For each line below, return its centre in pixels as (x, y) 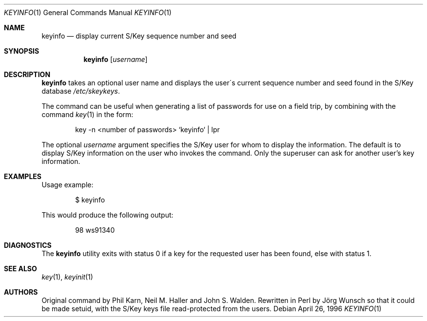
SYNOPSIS (22, 51)
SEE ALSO (20, 269)
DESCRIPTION (27, 74)
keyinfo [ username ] (116, 59)
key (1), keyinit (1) (67, 277)
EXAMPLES (23, 176)
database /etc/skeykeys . (81, 91)
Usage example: (68, 185)
